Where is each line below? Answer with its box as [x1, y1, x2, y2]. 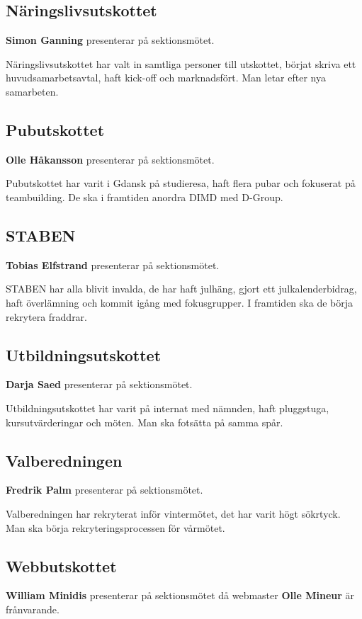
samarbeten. [6, 84, 59, 98]
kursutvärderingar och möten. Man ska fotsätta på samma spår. [6, 414, 283, 429]
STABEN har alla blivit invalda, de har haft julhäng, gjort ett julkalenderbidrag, [6, 281, 357, 296]
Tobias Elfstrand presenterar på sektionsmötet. [6, 257, 220, 272]
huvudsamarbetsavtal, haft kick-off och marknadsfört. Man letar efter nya [6, 70, 326, 85]
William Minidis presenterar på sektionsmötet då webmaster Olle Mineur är [6, 588, 355, 603]
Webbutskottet [6, 555, 117, 577]
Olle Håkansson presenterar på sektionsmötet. [6, 152, 215, 166]
